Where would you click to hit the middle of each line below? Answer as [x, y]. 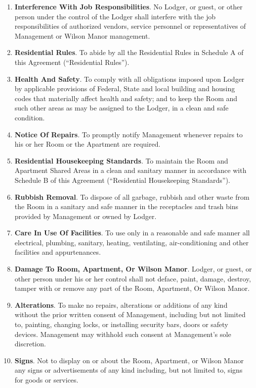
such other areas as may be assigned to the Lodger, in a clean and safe [122, 108]
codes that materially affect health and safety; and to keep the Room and [126, 98]
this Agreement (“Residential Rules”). [72, 62]
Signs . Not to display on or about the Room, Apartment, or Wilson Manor [129, 360]
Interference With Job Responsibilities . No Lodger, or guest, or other [128, 6]
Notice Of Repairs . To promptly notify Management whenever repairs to [129, 134]
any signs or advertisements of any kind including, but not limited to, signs [128, 370]
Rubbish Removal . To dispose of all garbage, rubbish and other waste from [132, 196]
